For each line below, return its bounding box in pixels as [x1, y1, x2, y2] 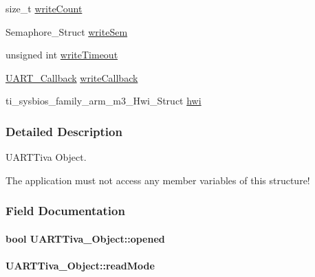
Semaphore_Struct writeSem [6, 24, 128, 38]
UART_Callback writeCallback [6, 70, 138, 85]
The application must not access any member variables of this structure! [6, 173, 310, 187]
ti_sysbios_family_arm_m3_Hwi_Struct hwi [6, 93, 202, 108]
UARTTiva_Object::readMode [6, 258, 155, 272]
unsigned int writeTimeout [6, 47, 118, 62]
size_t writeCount [6, 1, 83, 15]
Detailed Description [6, 122, 122, 140]
